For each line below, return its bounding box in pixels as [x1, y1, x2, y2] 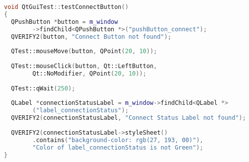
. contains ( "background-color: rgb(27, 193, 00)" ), [32, 136, 203, 144]
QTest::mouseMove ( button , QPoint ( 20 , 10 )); [11, 48, 157, 55]
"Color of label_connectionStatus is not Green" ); [32, 144, 203, 151]
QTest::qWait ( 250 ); [11, 84, 76, 92]
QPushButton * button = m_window [11, 18, 118, 25]
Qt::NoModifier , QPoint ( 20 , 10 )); [32, 70, 147, 77]
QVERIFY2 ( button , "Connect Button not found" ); [11, 33, 171, 40]
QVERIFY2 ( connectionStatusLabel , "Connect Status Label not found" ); [11, 114, 246, 122]
